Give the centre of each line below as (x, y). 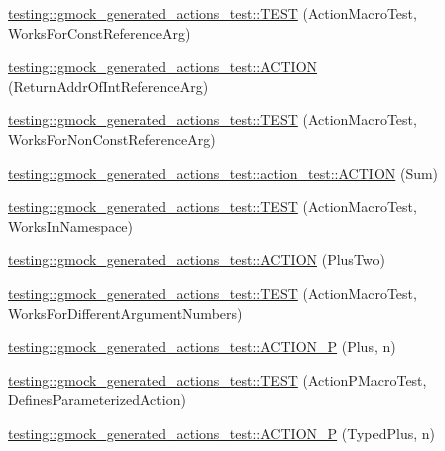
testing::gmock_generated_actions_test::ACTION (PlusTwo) (196, 259)
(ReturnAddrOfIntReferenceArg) (108, 85)
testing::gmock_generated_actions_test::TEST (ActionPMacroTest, (217, 379)
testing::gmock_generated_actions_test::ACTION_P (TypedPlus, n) (221, 432)
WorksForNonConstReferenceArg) (112, 138)
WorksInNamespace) (71, 225)
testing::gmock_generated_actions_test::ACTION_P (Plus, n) (202, 346)
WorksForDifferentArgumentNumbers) (125, 312)
